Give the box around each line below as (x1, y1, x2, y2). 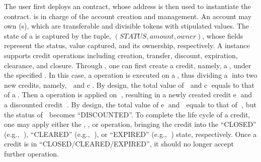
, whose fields (202, 30, 243, 41)
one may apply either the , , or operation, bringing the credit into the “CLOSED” (4, 119, 256, 129)
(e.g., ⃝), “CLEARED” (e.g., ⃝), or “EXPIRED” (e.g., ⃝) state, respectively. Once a (4, 128, 257, 139)
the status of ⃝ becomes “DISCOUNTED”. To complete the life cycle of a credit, (4, 109, 250, 119)
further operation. (4, 148, 59, 158)
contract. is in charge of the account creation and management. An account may (4, 11, 252, 21)
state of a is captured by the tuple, (4, 30, 111, 41)
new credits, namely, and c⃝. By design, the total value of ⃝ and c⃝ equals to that (4, 79, 254, 90)
